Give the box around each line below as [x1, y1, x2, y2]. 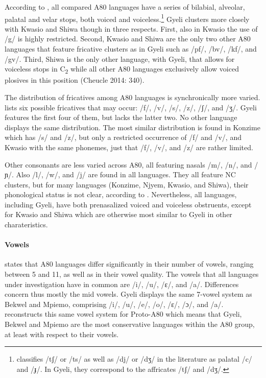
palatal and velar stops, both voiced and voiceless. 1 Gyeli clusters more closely [5, 12, 250, 24]
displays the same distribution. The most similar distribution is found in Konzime [5, 122, 260, 132]
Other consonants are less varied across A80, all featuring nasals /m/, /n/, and [5, 159, 252, 170]
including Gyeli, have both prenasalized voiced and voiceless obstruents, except [5, 199, 252, 209]
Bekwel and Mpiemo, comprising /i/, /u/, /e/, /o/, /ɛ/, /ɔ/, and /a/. [5, 298, 224, 309]
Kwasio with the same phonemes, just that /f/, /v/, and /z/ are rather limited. [5, 141, 253, 152]
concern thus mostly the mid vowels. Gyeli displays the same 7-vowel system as [5, 289, 252, 299]
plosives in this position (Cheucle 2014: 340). [5, 75, 144, 85]
